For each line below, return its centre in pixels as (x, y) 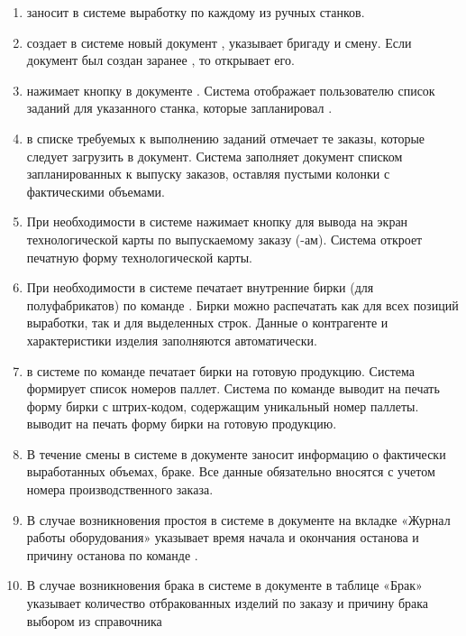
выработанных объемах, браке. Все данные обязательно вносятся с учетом (231, 471)
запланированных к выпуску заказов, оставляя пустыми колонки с (208, 174)
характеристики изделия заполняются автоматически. (172, 340)
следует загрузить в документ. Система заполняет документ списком (215, 156)
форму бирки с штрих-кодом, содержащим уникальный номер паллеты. (223, 406)
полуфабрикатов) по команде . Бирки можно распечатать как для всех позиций (242, 304)
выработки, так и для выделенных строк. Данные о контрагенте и (207, 323)
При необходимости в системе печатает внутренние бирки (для (200, 287)
